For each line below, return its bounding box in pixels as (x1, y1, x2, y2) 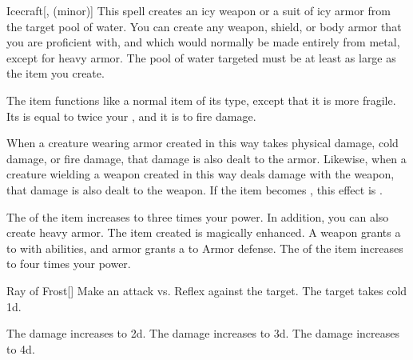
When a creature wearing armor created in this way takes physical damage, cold (6, 134, 399, 151)
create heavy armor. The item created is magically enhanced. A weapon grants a (6, 224, 401, 241)
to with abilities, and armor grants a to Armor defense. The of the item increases (6, 239, 403, 256)
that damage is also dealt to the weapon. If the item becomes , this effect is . (6, 181, 383, 198)
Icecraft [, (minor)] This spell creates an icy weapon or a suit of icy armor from (6, 2, 391, 18)
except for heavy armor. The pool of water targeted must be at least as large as (6, 49, 396, 66)
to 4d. (6, 340, 35, 357)
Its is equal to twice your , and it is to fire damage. (6, 107, 256, 124)
